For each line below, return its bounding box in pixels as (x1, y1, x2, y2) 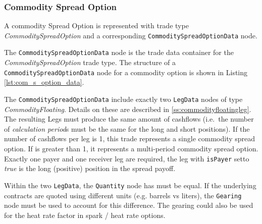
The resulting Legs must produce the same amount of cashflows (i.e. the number (4, 114, 254, 124)
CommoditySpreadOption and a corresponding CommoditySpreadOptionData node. (4, 30, 257, 40)
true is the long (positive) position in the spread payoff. (4, 163, 176, 174)
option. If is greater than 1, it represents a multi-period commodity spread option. (4, 143, 258, 153)
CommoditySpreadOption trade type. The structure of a (4, 57, 176, 68)
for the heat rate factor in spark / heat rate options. (4, 209, 166, 220)
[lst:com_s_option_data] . (4, 77, 84, 87)
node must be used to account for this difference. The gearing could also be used (4, 200, 253, 210)
